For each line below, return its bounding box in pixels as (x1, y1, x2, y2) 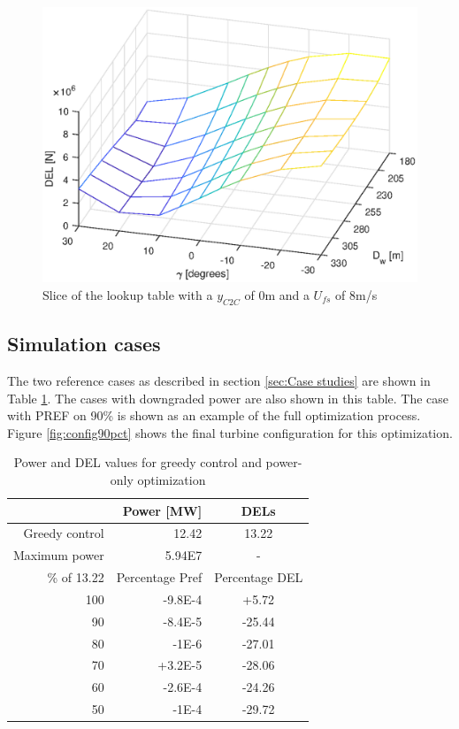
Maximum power (13, 546, 104, 564)
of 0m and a (244, 285, 310, 303)
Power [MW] (122, 501, 203, 519)
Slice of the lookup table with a (42, 285, 213, 303)
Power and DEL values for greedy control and (13, 453, 262, 472)
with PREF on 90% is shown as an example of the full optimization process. (7, 406, 421, 425)
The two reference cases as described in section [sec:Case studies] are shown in (7, 371, 431, 389)
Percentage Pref (116, 568, 203, 587)
